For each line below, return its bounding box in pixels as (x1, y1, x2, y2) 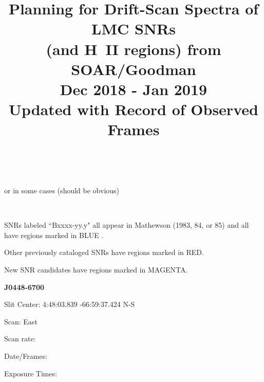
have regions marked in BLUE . (4, 229, 104, 240)
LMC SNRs (91, 18, 176, 39)
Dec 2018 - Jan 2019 (60, 78, 208, 99)
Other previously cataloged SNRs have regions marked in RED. (4, 247, 204, 258)
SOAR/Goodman (71, 58, 196, 79)
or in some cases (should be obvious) (4, 185, 120, 196)
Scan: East (4, 316, 37, 326)
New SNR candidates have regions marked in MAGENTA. (4, 264, 188, 275)
